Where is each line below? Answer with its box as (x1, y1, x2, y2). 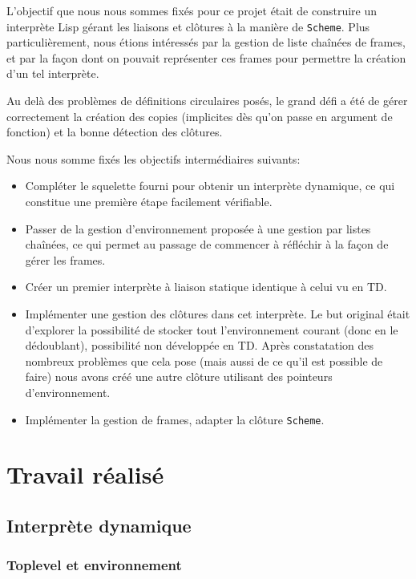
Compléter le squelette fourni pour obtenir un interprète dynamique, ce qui (25, 177, 395, 194)
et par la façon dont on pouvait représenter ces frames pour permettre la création (6, 49, 406, 66)
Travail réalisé (6, 458, 164, 491)
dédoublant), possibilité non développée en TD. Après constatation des (25, 337, 374, 354)
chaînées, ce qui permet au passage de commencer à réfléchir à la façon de (25, 236, 389, 253)
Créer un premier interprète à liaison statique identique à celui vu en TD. (25, 278, 387, 295)
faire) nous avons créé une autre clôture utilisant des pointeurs (25, 368, 333, 385)
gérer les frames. (25, 251, 106, 268)
